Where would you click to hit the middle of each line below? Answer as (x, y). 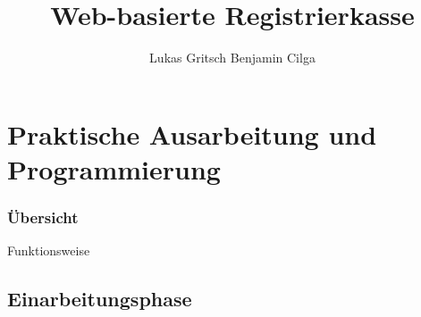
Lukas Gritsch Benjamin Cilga (232, 58)
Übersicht (43, 217)
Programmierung (114, 168)
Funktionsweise (49, 250)
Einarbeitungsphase (100, 299)
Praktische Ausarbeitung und (192, 133)
